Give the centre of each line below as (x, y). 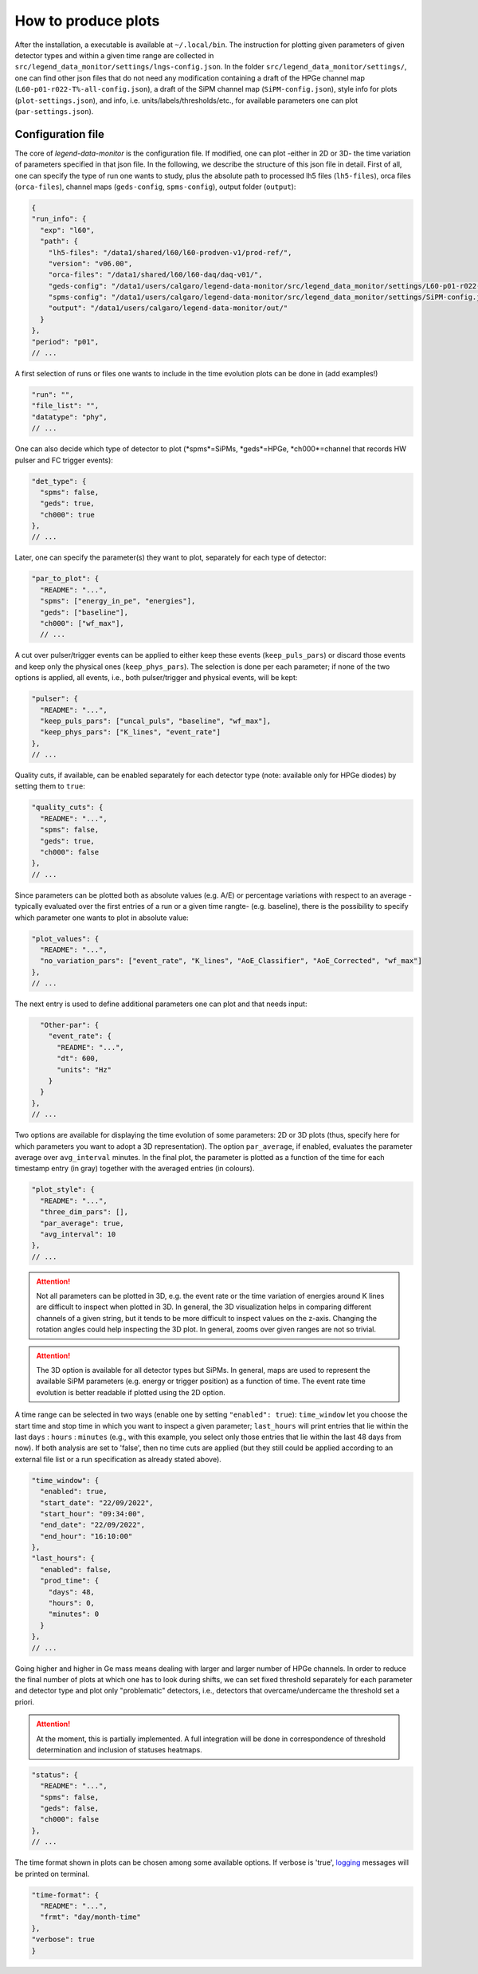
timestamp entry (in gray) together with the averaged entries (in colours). (135, 1169)
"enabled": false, (76, 1569)
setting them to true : (50, 786)
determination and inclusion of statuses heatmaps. (119, 1749)
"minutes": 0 (74, 1614)
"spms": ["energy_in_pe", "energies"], (118, 601)
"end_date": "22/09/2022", (93, 1525)
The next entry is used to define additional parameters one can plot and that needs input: (161, 1004)
